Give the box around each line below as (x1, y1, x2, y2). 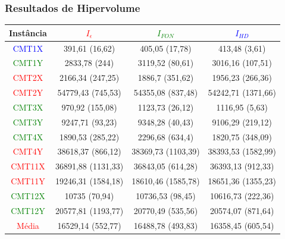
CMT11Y (11, 175, 45, 187)
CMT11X (11, 160, 45, 172)
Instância (9, 26, 47, 39)
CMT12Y (11, 204, 45, 216)
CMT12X (11, 190, 45, 202)
